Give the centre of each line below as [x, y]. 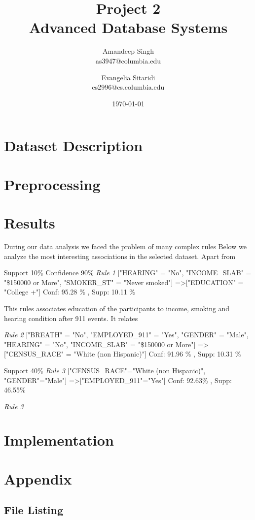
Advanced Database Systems [128, 27]
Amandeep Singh [128, 51]
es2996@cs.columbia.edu [128, 87]
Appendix [38, 478]
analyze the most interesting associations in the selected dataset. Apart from [120, 256]
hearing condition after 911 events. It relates [71, 318]
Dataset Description [73, 146]
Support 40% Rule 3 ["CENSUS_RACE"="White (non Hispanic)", [105, 370]
